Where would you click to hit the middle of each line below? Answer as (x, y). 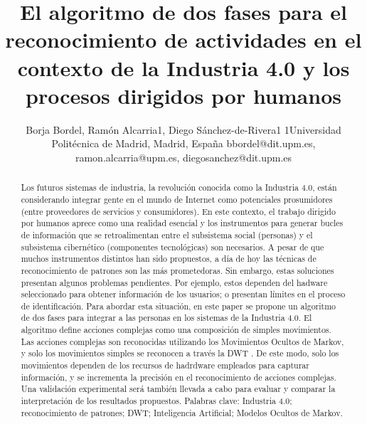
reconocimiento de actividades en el (183, 39)
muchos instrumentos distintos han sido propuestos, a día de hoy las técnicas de (169, 259)
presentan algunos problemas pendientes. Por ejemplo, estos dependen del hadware (174, 282)
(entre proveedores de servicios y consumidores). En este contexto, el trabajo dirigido (178, 211)
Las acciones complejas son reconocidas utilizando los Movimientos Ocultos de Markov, (182, 341)
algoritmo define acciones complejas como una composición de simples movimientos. (176, 330)
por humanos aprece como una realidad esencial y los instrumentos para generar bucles (182, 223)
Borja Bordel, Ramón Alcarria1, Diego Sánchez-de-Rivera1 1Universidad (183, 129)
